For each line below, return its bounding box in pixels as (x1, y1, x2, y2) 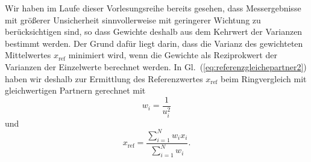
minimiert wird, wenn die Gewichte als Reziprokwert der (68, 49, 277, 61)
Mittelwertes (5, 49, 51, 61)
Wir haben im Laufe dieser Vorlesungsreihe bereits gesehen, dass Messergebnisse (5, 2, 301, 14)
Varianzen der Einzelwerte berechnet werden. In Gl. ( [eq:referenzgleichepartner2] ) (5, 60, 307, 73)
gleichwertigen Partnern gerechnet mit (5, 84, 146, 97)
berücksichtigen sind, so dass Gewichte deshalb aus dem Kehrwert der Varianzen (5, 25, 303, 38)
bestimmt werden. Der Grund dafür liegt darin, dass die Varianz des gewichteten (5, 37, 303, 49)
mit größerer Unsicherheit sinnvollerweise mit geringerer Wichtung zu (5, 13, 261, 26)
